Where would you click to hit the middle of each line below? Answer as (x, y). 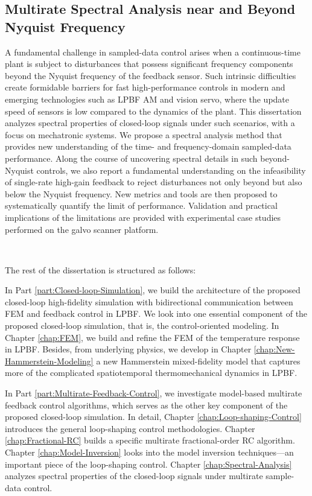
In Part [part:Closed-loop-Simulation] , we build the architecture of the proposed (153, 290)
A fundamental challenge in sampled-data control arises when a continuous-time (153, 52)
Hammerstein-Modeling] (49, 361)
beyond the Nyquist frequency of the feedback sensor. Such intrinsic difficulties (151, 75)
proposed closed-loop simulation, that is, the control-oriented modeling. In (142, 326)
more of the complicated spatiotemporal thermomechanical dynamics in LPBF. (151, 373)
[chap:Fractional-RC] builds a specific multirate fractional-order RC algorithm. (150, 440)
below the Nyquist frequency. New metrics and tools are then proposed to (141, 193)
